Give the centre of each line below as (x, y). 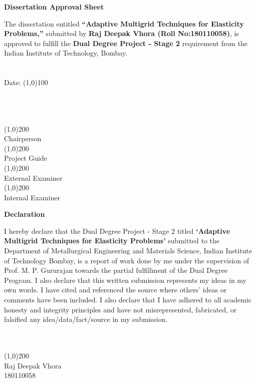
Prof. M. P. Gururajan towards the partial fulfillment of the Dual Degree (116, 270)
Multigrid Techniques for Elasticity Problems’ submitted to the (112, 241)
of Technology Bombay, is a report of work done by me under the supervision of (127, 260)
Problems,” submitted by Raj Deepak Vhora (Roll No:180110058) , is (121, 33)
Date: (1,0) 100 (26, 82)
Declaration (25, 214)
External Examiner (33, 177)
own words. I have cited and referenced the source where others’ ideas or (115, 290)
